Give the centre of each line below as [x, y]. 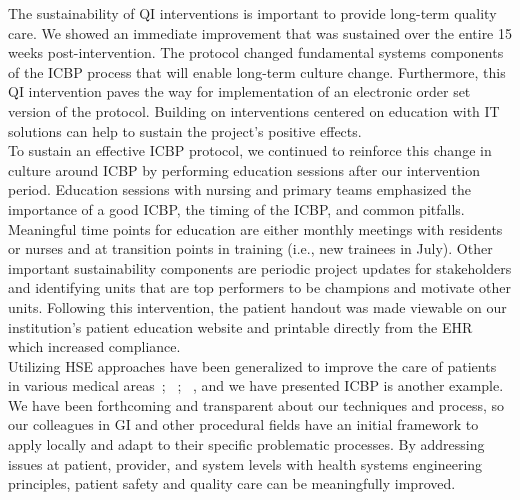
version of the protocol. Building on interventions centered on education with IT [254, 110]
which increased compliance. [94, 346]
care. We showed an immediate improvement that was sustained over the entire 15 [260, 32]
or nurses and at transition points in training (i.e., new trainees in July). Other [250, 248]
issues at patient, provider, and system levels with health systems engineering [245, 463]
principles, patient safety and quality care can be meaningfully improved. [232, 483]
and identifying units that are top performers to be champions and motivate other [259, 287]
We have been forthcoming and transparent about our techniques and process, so [256, 404]
